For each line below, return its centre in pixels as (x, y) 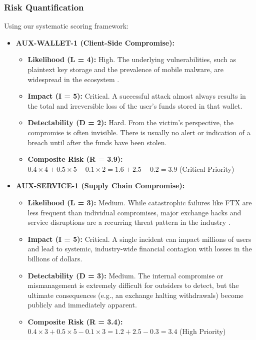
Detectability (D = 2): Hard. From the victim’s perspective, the (130, 122)
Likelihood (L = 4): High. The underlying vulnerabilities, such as (132, 59)
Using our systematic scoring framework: (66, 26)
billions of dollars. (55, 258)
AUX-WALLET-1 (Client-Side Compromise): (95, 42)
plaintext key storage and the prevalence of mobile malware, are (126, 69)
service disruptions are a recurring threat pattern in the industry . (129, 222)
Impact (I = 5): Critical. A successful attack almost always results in (137, 96)
